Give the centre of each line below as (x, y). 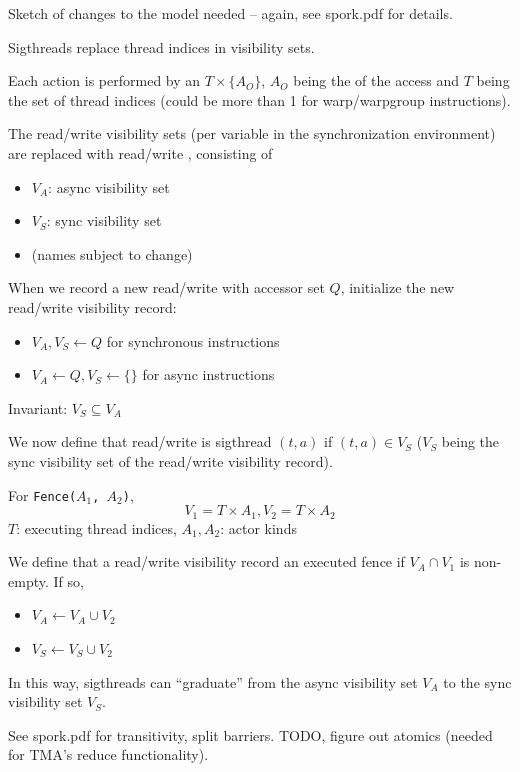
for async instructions (208, 374)
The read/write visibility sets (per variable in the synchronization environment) (252, 133)
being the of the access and (376, 80)
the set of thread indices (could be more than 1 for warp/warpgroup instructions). (259, 99)
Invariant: (38, 407)
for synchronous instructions (193, 340)
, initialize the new (397, 287)
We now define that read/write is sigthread (140, 441)
